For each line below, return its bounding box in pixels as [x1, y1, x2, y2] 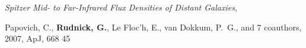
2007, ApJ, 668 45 [5, 32, 71, 44]
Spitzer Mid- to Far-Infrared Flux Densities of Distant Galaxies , [5, 1, 237, 13]
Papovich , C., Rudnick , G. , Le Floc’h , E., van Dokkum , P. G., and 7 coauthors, [5, 20, 302, 33]
